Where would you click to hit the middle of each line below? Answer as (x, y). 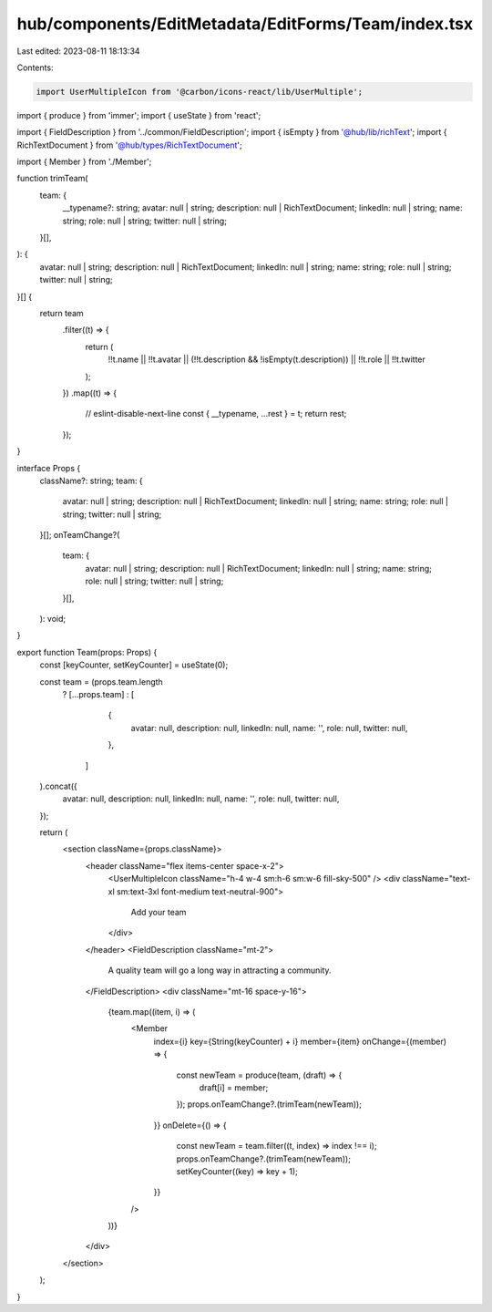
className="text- (436, 879)
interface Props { (49, 468)
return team (61, 313)
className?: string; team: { (91, 480)
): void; (53, 619)
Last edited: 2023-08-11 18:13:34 (78, 51)
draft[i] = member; (234, 1087)
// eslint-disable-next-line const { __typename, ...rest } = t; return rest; (216, 414)
